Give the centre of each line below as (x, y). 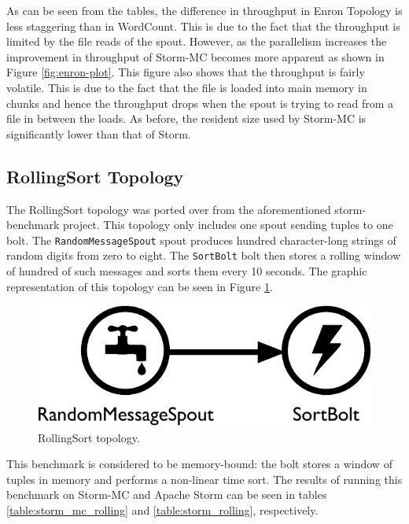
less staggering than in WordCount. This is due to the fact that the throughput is (203, 26)
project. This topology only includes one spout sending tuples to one (228, 225)
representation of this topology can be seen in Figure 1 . (140, 286)
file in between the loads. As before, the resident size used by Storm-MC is (186, 118)
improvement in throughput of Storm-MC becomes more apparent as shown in (195, 56)
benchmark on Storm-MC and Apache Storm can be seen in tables (167, 494)
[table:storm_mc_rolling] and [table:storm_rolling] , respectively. (162, 509)
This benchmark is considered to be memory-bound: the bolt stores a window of (199, 464)
